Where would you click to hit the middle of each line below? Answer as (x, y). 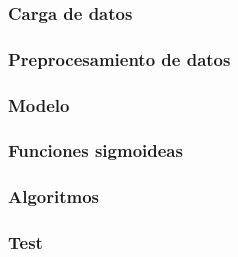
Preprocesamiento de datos (119, 58)
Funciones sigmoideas (95, 150)
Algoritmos (54, 196)
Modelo (39, 104)
